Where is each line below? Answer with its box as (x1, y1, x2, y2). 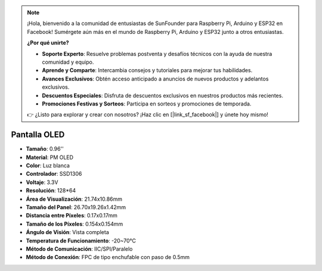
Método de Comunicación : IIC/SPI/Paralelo (26, 245, 133, 253)
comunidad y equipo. (42, 58, 94, 66)
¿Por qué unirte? (27, 39, 69, 46)
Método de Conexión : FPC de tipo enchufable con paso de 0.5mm (26, 254, 190, 261)
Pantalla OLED (11, 130, 65, 140)
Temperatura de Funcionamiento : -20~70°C (26, 237, 137, 244)
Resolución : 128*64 (26, 187, 76, 194)
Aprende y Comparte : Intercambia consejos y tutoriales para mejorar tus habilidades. (42, 67, 253, 74)
